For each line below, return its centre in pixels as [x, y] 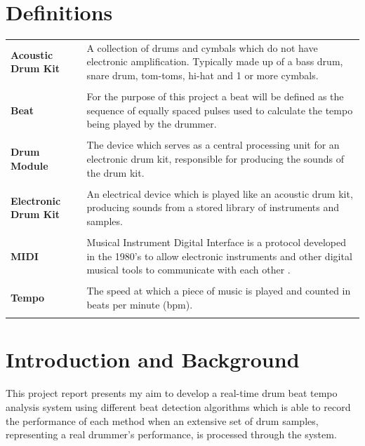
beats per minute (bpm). [140, 304]
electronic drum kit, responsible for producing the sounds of [215, 159]
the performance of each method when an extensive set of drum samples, [162, 420]
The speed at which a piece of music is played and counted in [219, 291]
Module [29, 165]
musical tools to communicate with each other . [188, 270]
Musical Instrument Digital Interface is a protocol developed [217, 242]
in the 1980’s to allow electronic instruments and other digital [219, 256]
